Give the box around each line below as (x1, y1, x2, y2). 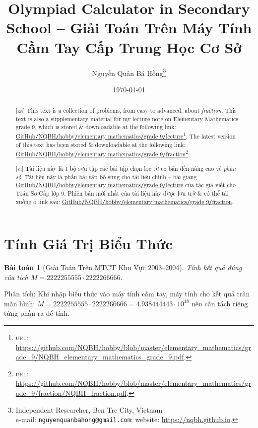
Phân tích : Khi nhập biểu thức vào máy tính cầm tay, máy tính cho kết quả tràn (4, 288, 250, 299)
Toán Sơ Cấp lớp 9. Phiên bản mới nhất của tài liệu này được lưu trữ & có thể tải (15, 189, 229, 198)
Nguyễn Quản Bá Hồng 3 (92, 66, 166, 78)
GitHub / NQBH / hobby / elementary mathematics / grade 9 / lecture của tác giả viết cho (15, 181, 236, 189)
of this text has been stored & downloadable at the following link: (15, 141, 186, 149)
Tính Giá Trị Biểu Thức (4, 233, 173, 254)
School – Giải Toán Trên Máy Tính (6, 17, 252, 38)
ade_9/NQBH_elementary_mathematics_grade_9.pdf (15, 352, 184, 362)
